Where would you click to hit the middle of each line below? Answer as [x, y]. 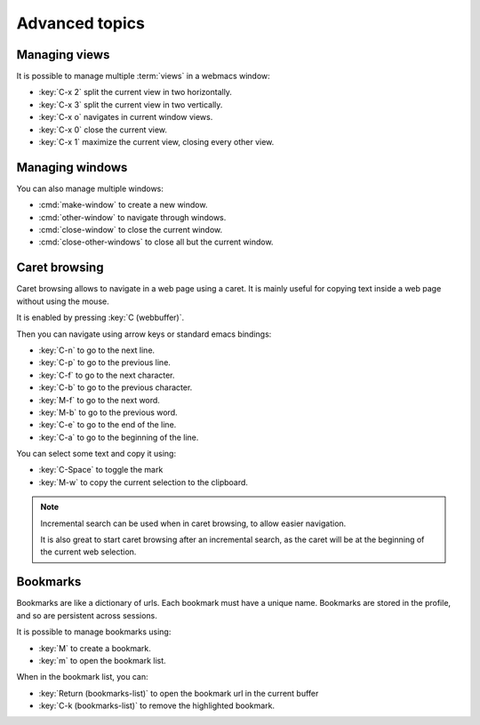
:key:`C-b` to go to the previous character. [116, 387]
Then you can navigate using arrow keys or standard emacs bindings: [144, 334]
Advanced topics [81, 23]
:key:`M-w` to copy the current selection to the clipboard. [144, 482]
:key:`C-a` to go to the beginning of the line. [119, 437]
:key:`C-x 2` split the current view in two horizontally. [136, 92]
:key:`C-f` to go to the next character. [107, 375]
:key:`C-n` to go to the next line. [97, 350]
